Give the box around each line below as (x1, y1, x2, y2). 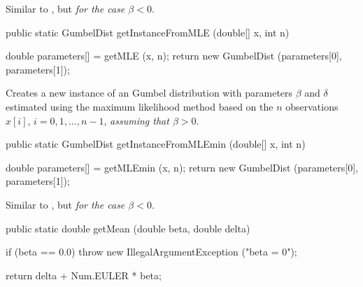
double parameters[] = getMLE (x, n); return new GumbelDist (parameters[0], (6, 48, 342, 63)
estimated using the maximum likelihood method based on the (6, 99, 273, 113)
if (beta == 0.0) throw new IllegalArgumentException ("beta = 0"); (6, 244, 297, 259)
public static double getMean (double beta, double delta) (6, 220, 250, 235)
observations (285, 99, 339, 113)
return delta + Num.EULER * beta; (6, 267, 162, 282)
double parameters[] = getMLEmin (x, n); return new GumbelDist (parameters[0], (6, 160, 359, 174)
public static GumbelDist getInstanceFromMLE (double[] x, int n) (6, 24, 290, 39)
